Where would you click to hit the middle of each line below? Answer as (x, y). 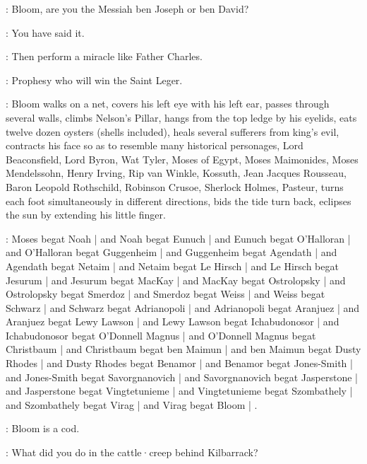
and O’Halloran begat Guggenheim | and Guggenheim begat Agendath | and (172, 252)
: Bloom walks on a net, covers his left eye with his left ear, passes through (168, 104)
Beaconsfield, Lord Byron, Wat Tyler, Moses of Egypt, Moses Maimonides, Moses (182, 159)
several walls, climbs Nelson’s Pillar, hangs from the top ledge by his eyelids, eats (181, 117)
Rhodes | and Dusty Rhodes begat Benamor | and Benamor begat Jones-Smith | (179, 363)
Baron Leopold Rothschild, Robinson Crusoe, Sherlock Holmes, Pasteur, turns (175, 186)
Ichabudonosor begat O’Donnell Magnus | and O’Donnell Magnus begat (161, 335)
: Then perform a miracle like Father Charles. (104, 56)
